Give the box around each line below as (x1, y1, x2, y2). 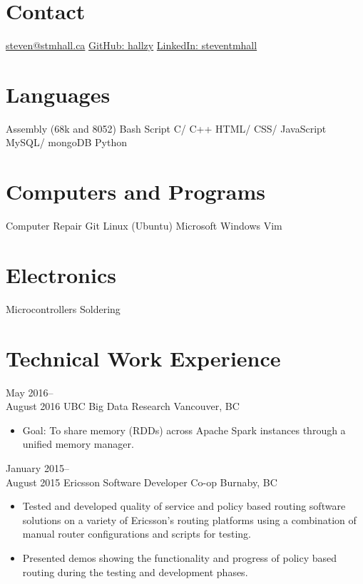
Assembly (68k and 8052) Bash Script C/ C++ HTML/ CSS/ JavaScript (6, 121, 327, 135)
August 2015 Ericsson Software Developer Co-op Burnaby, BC (6, 474, 277, 489)
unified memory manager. (22, 436, 134, 451)
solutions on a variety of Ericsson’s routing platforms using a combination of (22, 512, 357, 527)
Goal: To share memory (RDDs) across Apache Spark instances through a (22, 422, 346, 437)
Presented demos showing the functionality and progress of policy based (22, 550, 337, 565)
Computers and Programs (6, 177, 266, 206)
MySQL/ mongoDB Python (6, 135, 127, 150)
